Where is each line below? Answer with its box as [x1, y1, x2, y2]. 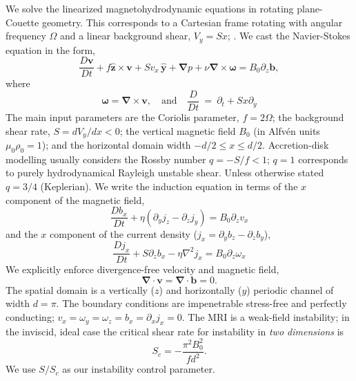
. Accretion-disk [262, 138, 329, 151]
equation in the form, [6, 42, 95, 57]
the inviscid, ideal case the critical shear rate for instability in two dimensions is [6, 324, 344, 338]
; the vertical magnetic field [119, 123, 236, 138]
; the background [272, 109, 344, 124]
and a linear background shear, [59, 28, 191, 43]
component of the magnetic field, [6, 192, 145, 207]
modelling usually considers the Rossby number [6, 151, 206, 166]
